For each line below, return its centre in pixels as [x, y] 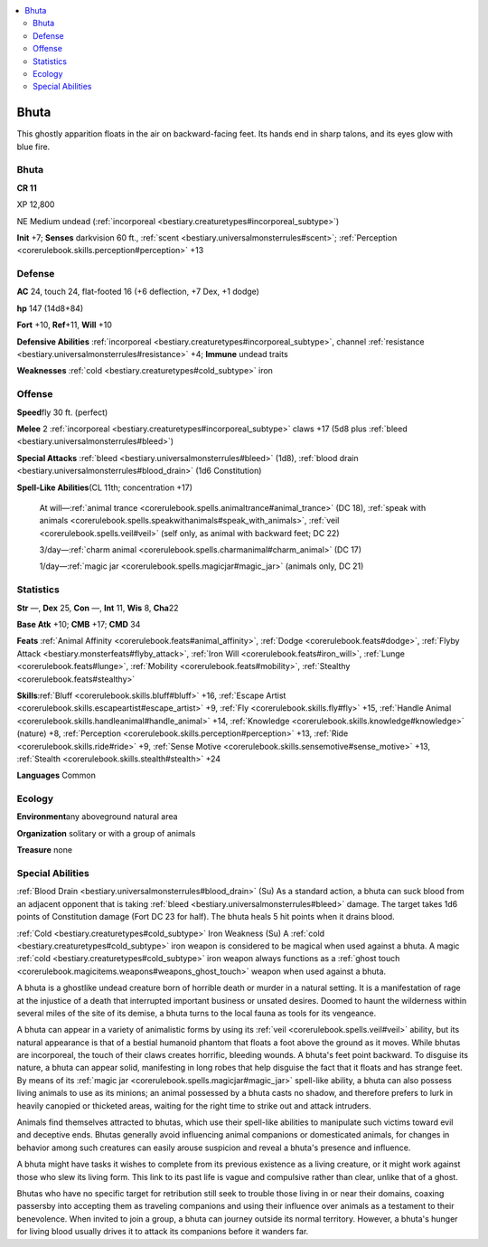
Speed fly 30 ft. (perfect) [62, 412]
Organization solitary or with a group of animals [106, 833]
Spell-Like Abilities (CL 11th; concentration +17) [105, 487]
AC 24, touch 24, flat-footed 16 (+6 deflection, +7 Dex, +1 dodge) [138, 292]
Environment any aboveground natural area [97, 817]
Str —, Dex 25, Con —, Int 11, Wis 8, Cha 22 [98, 608]
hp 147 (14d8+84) [50, 308]
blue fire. [33, 146]
